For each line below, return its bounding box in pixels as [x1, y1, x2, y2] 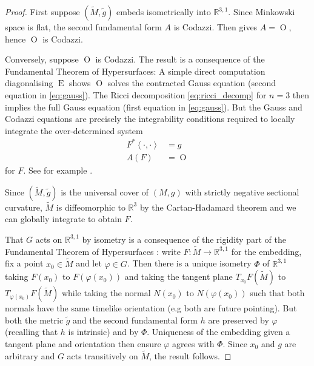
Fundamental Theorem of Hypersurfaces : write [5, 245, 181, 257]
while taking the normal [61, 286, 151, 299]
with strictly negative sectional [185, 185, 299, 198]
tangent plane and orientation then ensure [5, 337, 161, 350]
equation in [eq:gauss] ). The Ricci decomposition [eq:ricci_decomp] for [5, 88, 267, 101]
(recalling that [5, 325, 58, 338]
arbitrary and [5, 349, 55, 362]
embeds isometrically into [116, 5, 211, 18]
